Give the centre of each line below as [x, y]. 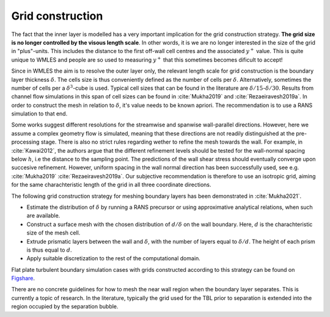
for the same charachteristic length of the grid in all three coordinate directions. [111, 185]
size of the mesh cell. [53, 233]
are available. [43, 216]
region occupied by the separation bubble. [65, 307]
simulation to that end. [39, 114]
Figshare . [23, 279]
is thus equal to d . [49, 250]
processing [25, 142]
